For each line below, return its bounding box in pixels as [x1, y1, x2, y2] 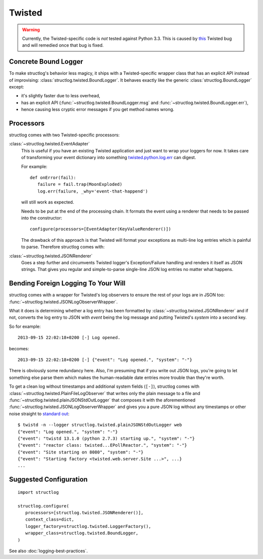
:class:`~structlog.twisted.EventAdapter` [9, 141, 90, 147]
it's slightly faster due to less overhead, [21, 93, 100, 99]
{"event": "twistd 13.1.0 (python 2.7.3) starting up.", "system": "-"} [18, 435, 195, 441]
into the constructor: [21, 215, 62, 221]
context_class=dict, [25, 517, 75, 523]
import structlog [18, 489, 59, 495]
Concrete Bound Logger [9, 57, 83, 66]
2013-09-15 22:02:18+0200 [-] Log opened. [18, 335, 121, 341]
